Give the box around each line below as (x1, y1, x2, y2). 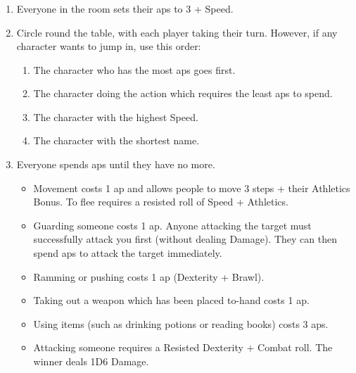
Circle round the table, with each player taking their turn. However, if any (16, 25, 338, 39)
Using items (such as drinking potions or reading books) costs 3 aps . (33, 316, 329, 331)
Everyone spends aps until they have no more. (16, 157, 215, 172)
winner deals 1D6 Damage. (33, 354, 149, 369)
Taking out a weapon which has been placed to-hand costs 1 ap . (33, 293, 310, 308)
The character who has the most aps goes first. (33, 62, 236, 77)
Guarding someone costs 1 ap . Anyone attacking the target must (33, 217, 312, 232)
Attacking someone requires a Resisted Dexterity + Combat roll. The (33, 340, 333, 355)
